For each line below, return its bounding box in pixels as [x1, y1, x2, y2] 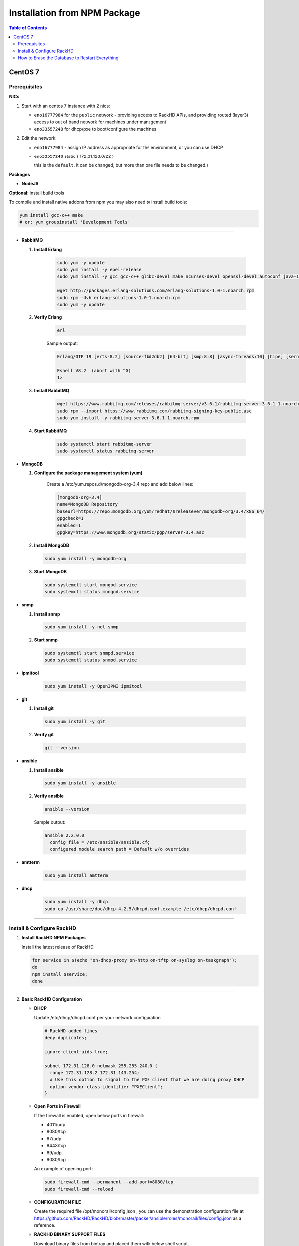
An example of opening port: [34, 1166, 93, 1172]
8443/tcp [46, 1143, 66, 1149]
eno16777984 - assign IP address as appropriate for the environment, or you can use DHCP [34, 144, 224, 150]
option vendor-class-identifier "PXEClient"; [50, 1084, 163, 1089]
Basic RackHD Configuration [21, 996, 82, 1002]
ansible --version [44, 806, 90, 812]
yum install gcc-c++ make [19, 212, 83, 218]
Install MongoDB [34, 542, 69, 548]
